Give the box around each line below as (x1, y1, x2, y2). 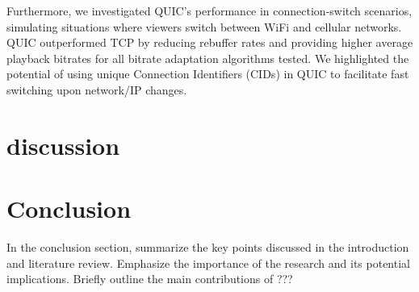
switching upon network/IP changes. (6, 81, 187, 98)
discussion (6, 128, 120, 161)
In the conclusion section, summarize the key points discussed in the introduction (6, 239, 409, 256)
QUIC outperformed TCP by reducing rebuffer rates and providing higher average (6, 34, 413, 51)
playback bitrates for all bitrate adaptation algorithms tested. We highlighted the (6, 49, 409, 66)
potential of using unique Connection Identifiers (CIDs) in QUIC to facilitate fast (6, 65, 409, 82)
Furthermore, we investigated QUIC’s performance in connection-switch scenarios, (6, 2, 413, 19)
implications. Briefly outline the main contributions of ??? (6, 270, 293, 287)
